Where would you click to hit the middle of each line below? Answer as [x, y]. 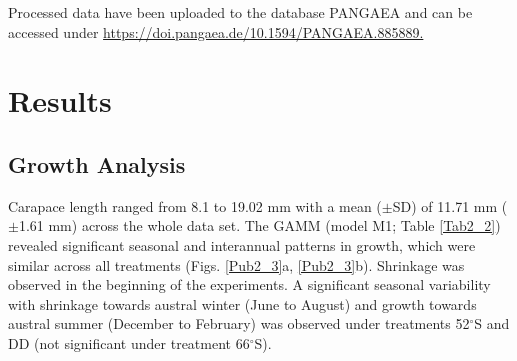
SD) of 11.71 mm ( [450, 205]
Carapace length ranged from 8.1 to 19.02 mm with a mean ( [195, 205]
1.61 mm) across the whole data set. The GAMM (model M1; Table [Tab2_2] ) [259, 225]
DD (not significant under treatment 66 [129, 342]
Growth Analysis [97, 163]
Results [60, 100]
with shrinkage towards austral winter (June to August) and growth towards [242, 303]
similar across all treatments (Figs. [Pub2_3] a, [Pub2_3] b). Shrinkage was [236, 264]
